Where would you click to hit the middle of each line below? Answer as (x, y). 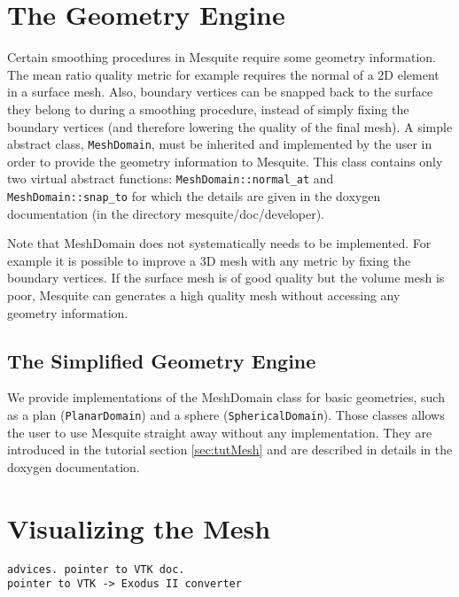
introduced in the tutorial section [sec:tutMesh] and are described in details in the (230, 450)
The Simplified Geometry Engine (162, 360)
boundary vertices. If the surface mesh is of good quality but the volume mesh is (226, 278)
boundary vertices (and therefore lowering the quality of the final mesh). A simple (230, 126)
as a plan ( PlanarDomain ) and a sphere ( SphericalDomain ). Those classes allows (226, 415)
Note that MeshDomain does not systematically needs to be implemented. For (219, 243)
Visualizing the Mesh (139, 527)
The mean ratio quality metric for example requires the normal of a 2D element (223, 74)
